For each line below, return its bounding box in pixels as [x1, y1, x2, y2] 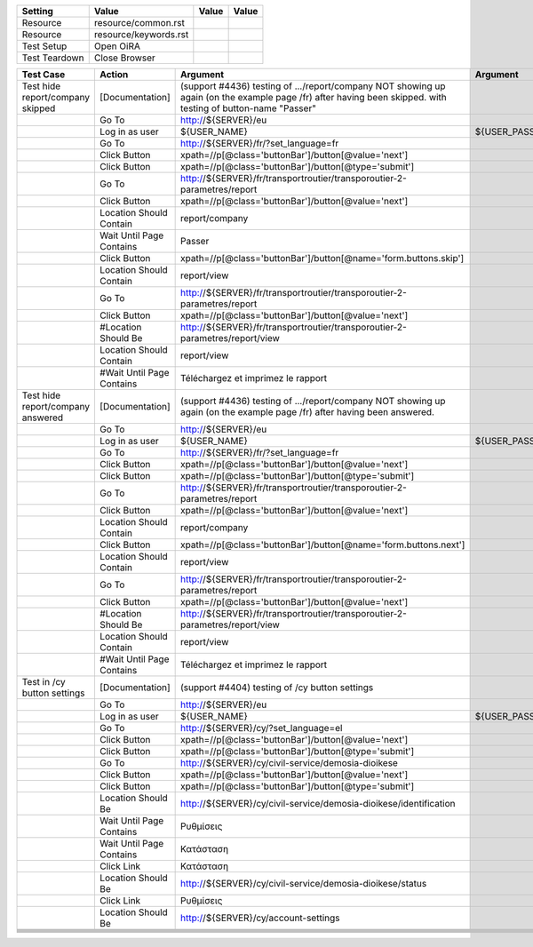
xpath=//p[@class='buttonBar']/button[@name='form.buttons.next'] [180, 538, 465, 551]
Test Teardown [21, 52, 84, 64]
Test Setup [21, 40, 68, 52]
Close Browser [93, 52, 155, 64]
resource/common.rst [93, 17, 186, 28]
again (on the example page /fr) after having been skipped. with [180, 92, 448, 103]
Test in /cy [21, 676, 66, 688]
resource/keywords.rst [93, 28, 189, 40]
